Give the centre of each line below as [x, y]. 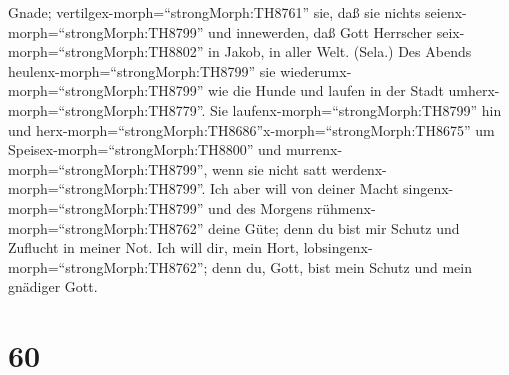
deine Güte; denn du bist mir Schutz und [334, 227]
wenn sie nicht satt [269, 168]
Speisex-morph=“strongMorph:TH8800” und [145, 149]
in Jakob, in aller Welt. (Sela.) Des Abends [340, 51]
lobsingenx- [338, 247]
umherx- [474, 90]
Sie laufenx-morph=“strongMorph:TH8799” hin [356, 109]
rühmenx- [346, 207]
